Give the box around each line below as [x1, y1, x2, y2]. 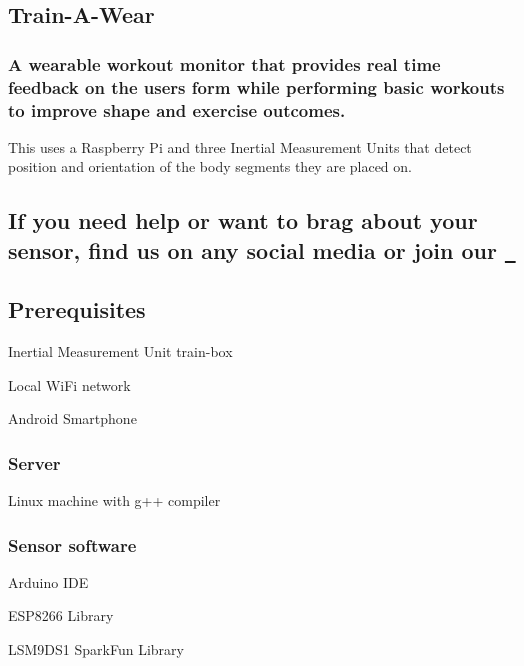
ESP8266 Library [8, 605, 114, 626]
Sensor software [8, 532, 137, 557]
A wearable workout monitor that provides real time [8, 51, 441, 76]
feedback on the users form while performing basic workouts [8, 74, 505, 99]
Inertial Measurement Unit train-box [8, 340, 233, 361]
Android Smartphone [8, 408, 137, 429]
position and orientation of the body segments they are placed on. [8, 156, 412, 177]
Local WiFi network [8, 374, 131, 395]
